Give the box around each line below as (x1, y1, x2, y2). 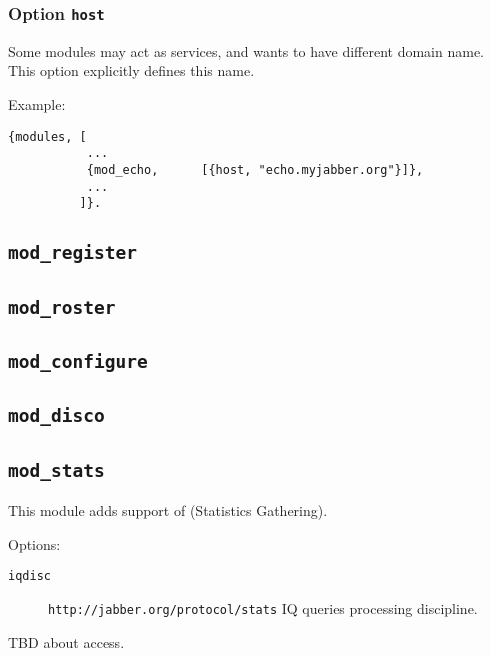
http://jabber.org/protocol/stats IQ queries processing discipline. (48, 597, 478, 618)
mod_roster (8, 296, 116, 318)
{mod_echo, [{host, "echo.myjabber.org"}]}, (86, 162, 424, 177)
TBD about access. (8, 631, 125, 652)
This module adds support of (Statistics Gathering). (8, 500, 328, 521)
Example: (8, 93, 66, 114)
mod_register (8, 242, 137, 264)
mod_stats (8, 459, 105, 481)
